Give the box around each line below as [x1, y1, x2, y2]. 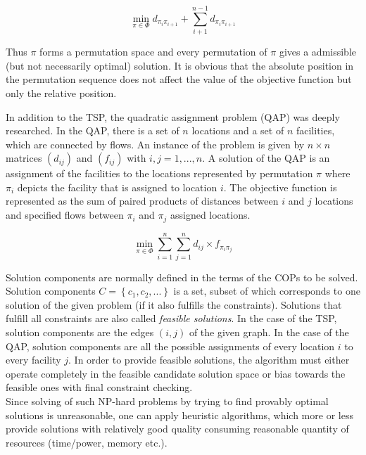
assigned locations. [170, 207, 251, 222]
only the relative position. [6, 85, 117, 100]
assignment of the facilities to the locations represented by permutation [6, 166, 313, 181]
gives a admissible [279, 44, 357, 59]
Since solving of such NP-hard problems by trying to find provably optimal [6, 393, 329, 408]
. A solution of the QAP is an [202, 150, 330, 165]
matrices [6, 150, 42, 165]
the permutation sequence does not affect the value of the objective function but [6, 72, 352, 86]
